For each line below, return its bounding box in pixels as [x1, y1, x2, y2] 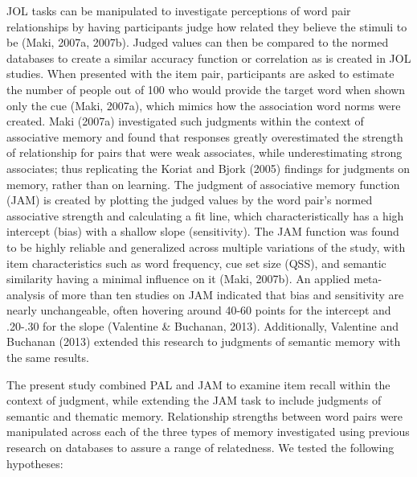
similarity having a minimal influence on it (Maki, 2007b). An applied [6, 270, 350, 287]
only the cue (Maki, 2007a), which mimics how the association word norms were [6, 97, 401, 113]
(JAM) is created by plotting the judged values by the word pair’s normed [6, 191, 373, 208]
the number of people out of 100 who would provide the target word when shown [6, 80, 406, 97]
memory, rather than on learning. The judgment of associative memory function [6, 175, 400, 192]
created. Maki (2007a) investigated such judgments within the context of [6, 113, 364, 130]
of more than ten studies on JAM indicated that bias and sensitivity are [48, 286, 404, 302]
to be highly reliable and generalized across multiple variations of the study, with [6, 238, 406, 255]
